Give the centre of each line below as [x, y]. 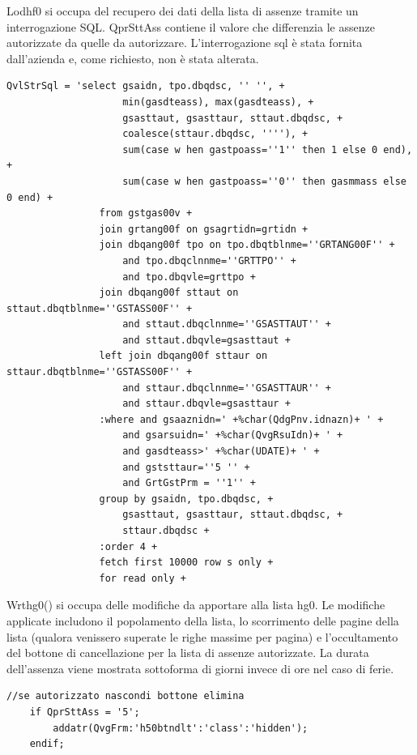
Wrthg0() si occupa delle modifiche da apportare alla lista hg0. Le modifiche [196, 605]
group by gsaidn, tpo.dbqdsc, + [186, 499]
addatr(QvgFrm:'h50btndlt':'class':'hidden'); [181, 728]
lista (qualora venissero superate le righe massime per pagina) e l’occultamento [202, 636]
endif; [47, 744]
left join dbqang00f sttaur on [183, 356]
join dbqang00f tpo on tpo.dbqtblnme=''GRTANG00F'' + [247, 245]
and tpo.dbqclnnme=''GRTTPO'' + [209, 260]
